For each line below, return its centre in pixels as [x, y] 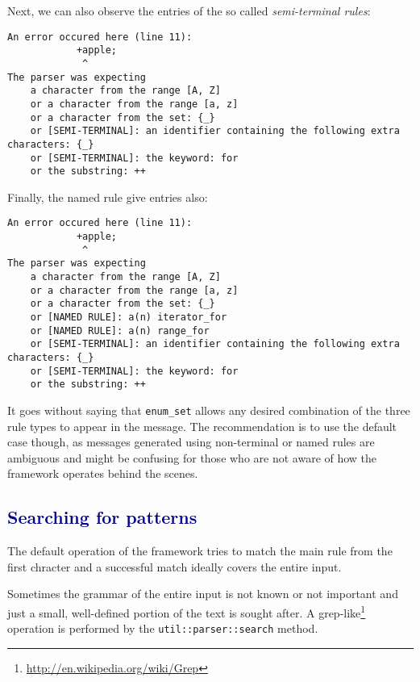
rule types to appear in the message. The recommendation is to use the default [202, 426]
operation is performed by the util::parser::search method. [163, 628]
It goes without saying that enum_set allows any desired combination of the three [209, 410]
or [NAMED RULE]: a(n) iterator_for [129, 317]
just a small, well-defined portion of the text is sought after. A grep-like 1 [187, 611]
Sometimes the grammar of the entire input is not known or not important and [203, 594]
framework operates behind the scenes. [103, 473]
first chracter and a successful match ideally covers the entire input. [175, 566]
